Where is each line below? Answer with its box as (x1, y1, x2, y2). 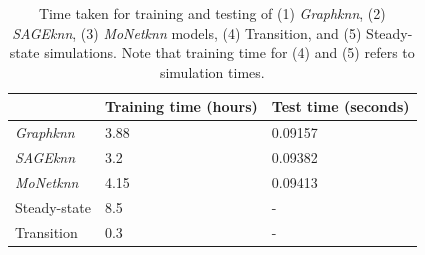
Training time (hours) (104, 96, 258, 117)
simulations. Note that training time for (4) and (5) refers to (44, 42, 415, 63)
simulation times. (159, 61, 265, 82)
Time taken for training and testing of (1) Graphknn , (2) (38, 3, 386, 23)
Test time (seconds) (271, 96, 410, 117)
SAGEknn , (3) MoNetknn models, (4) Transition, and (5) (12, 22, 362, 43)
